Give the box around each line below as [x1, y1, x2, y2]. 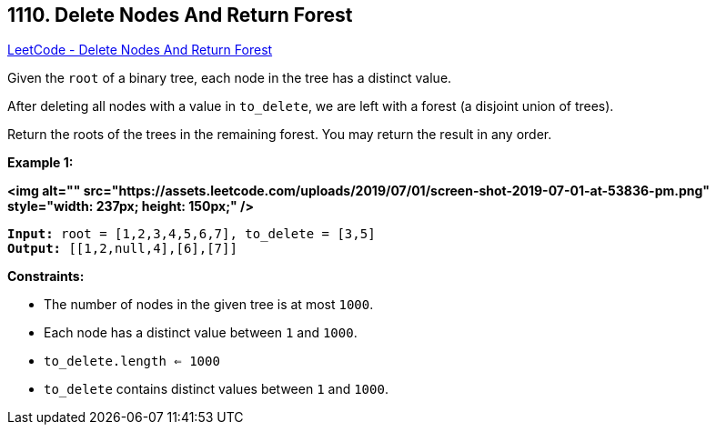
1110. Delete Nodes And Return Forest [7, 4, 353, 26]
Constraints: [7, 268, 85, 285]
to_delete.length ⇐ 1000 [44, 354, 220, 369]
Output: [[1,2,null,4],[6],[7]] [7, 241, 237, 256]
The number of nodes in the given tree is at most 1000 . [44, 296, 374, 313]
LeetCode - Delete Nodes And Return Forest [7, 42, 273, 58]
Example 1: [7, 155, 74, 171]
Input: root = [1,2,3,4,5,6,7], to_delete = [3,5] [7, 226, 376, 242]
